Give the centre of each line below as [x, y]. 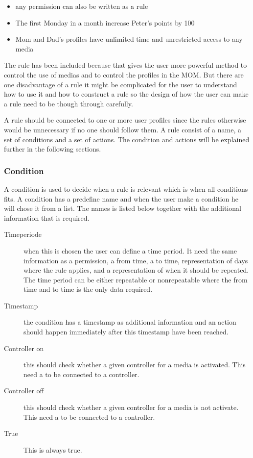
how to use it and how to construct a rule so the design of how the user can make [126, 94]
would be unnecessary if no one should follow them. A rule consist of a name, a [123, 129]
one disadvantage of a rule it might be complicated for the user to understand [121, 84]
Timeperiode [23, 234]
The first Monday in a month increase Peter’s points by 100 [105, 22]
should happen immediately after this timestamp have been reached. [126, 332]
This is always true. [53, 449]
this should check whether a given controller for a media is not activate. [131, 407]
